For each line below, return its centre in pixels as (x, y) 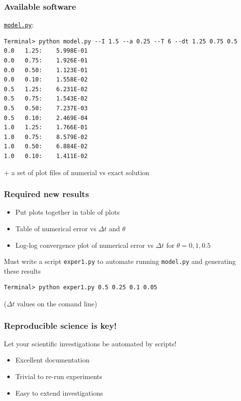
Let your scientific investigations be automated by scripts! (90, 343)
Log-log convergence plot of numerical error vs (84, 245)
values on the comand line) (57, 304)
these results (22, 271)
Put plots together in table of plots (67, 212)
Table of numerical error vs (56, 228)
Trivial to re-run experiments (59, 376)
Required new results (46, 194)
